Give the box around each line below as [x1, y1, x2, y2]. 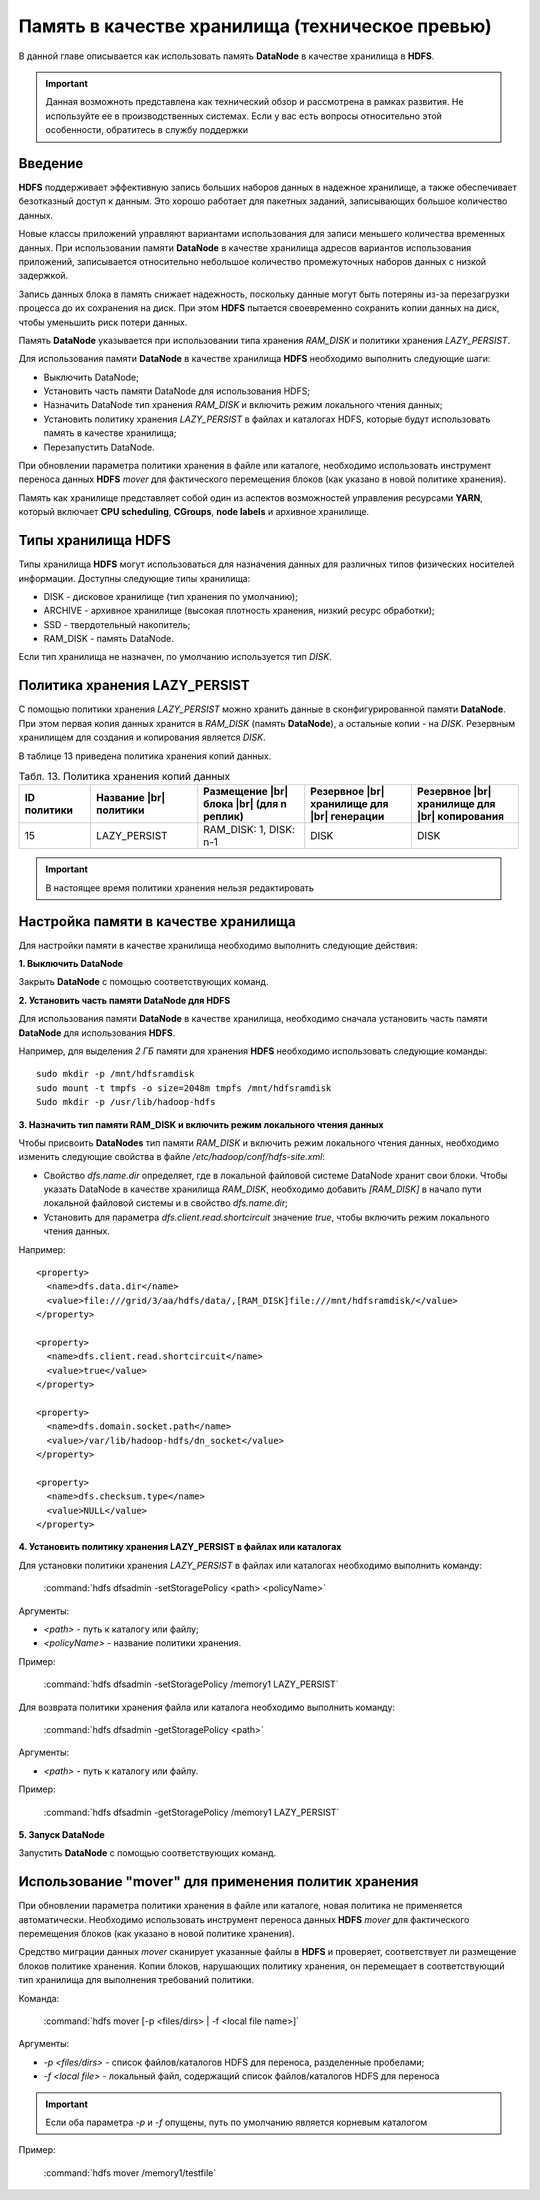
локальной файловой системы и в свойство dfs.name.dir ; [43, 1197, 289, 1209]
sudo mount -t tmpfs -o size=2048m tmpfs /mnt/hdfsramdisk [36, 1082, 332, 1094]
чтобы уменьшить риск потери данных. [18, 316, 188, 328]
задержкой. [18, 270, 69, 282]
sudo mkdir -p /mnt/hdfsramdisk [36, 1068, 195, 1080]
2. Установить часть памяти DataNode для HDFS [18, 994, 231, 1006]
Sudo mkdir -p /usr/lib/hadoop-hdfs [36, 1096, 216, 1108]
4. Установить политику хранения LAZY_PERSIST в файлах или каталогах [18, 1541, 342, 1553]
